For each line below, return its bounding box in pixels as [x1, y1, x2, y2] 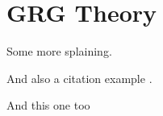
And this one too [6, 97, 90, 114]
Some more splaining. [6, 43, 112, 60]
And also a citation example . [6, 69, 153, 86]
